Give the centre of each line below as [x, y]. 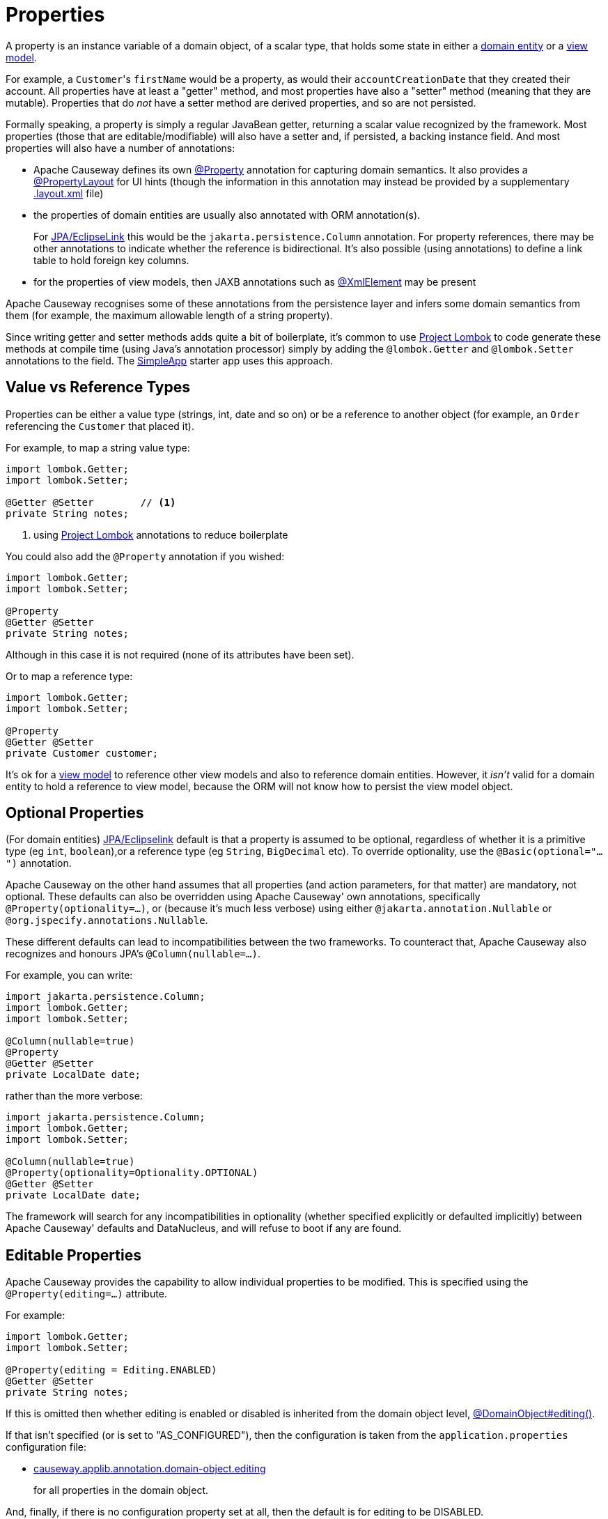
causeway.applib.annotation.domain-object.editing [150, 1469]
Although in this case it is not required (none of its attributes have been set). [180, 654]
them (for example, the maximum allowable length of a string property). [169, 315]
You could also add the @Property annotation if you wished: [145, 556]
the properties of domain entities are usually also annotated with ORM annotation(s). [227, 215]
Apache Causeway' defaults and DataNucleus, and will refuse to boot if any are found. [204, 1228]
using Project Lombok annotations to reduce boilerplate [161, 534]
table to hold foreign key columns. [111, 260]
